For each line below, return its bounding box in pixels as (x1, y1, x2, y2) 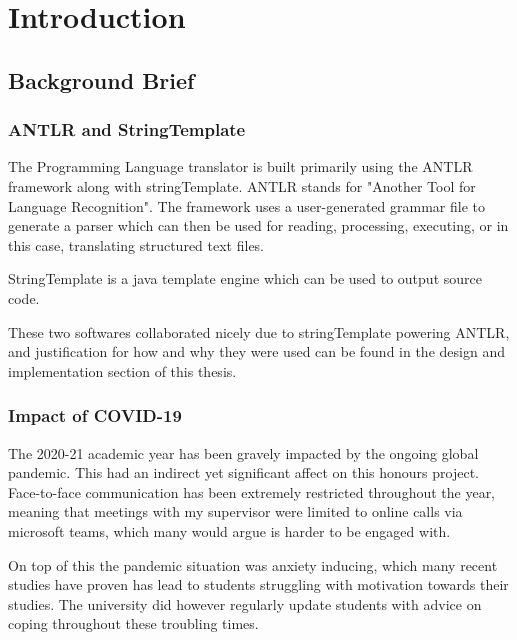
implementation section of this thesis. (8, 360, 237, 381)
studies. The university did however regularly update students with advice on (8, 593, 482, 614)
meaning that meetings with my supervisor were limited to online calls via (8, 501, 463, 522)
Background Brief (8, 64, 195, 95)
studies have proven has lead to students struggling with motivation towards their (8, 574, 509, 595)
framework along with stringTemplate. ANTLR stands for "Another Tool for (8, 175, 476, 196)
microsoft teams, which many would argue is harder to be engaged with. (8, 520, 451, 541)
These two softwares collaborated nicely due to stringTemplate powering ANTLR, (8, 321, 510, 342)
